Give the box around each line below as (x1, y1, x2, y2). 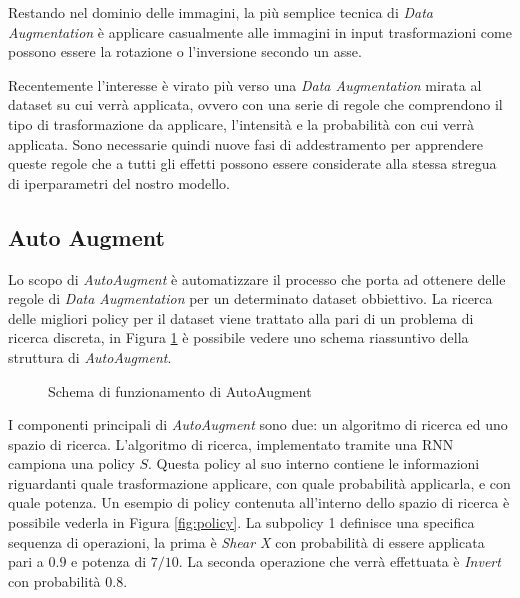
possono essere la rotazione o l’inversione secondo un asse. (8, 41, 362, 62)
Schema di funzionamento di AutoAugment (48, 380, 312, 401)
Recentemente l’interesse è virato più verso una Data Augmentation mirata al (8, 74, 482, 95)
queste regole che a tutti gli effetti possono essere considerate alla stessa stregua (8, 153, 497, 174)
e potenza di (71, 551, 147, 572)
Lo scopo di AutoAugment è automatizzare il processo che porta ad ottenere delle (8, 268, 506, 289)
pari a (8, 551, 44, 572)
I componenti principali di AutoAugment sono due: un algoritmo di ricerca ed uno (8, 414, 508, 435)
